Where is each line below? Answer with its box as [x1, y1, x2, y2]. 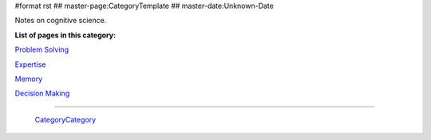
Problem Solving [14, 45, 69, 55]
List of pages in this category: [14, 30, 116, 40]
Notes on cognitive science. [14, 16, 107, 25]
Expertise [14, 60, 46, 69]
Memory [14, 74, 43, 84]
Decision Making [14, 88, 70, 99]
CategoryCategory [34, 115, 97, 124]
